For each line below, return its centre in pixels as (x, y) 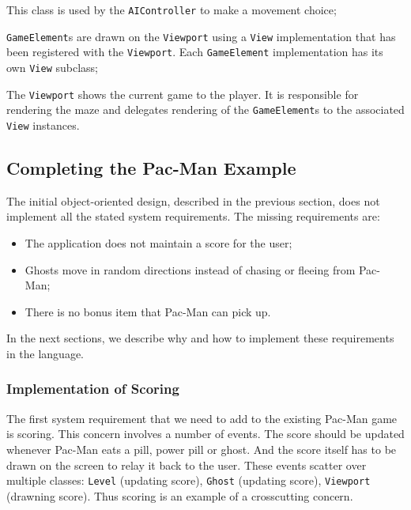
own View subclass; (52, 67)
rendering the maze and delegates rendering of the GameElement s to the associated (205, 110)
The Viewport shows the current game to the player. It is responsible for (183, 94)
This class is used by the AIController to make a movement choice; (172, 9)
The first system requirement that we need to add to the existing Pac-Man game (202, 418)
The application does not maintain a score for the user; (158, 242)
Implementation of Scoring (93, 389)
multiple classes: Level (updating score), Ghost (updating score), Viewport (189, 480)
